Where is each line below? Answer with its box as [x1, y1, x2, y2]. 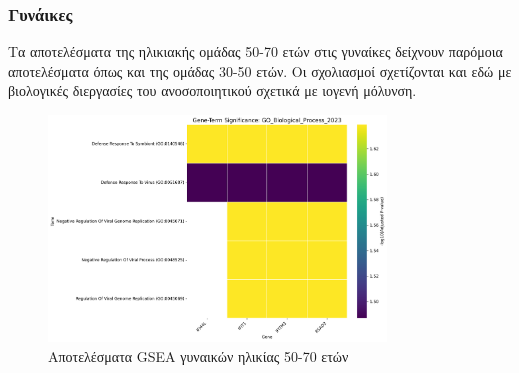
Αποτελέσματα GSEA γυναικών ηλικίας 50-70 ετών [48, 346, 349, 367]
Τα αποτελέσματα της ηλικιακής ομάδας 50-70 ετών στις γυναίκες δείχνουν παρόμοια [8, 41, 503, 62]
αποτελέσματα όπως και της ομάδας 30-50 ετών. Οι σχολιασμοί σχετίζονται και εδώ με [8, 60, 512, 81]
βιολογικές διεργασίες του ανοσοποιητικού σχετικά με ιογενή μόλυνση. [8, 80, 417, 101]
